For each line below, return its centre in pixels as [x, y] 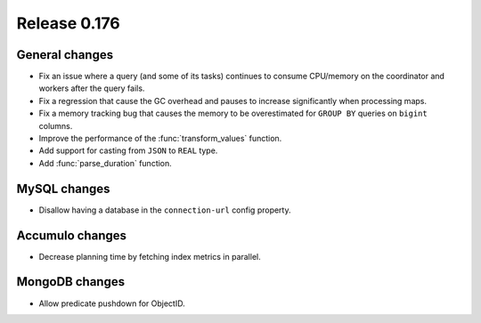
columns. [56, 125]
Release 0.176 [68, 23]
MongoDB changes [70, 282]
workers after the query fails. [92, 88]
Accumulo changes [71, 235]
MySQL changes [63, 188]
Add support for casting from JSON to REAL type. [128, 150]
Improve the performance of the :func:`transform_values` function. [160, 139]
